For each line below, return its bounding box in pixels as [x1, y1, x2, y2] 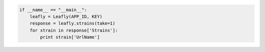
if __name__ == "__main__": [19, 7, 87, 12]
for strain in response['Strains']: [29, 27, 118, 33]
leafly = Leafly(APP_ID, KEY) [29, 14, 103, 19]
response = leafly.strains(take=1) [29, 21, 115, 26]
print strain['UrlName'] [40, 34, 100, 40]
